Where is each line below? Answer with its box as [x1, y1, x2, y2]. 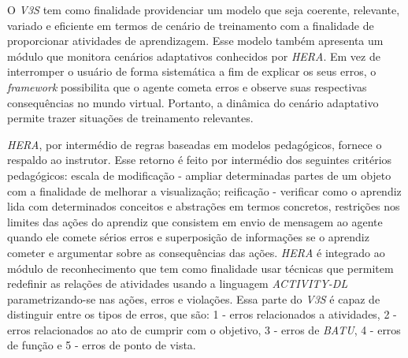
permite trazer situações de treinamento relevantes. [7, 110, 254, 126]
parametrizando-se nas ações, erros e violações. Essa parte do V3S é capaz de [7, 290, 380, 307]
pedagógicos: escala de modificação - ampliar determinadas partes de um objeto [7, 166, 391, 183]
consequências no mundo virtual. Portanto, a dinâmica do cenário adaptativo [7, 94, 379, 110]
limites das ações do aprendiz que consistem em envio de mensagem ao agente [7, 213, 383, 229]
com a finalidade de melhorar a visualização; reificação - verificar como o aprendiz [7, 182, 402, 199]
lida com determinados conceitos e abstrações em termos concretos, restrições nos [7, 198, 400, 214]
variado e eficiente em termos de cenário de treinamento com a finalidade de [7, 17, 374, 33]
